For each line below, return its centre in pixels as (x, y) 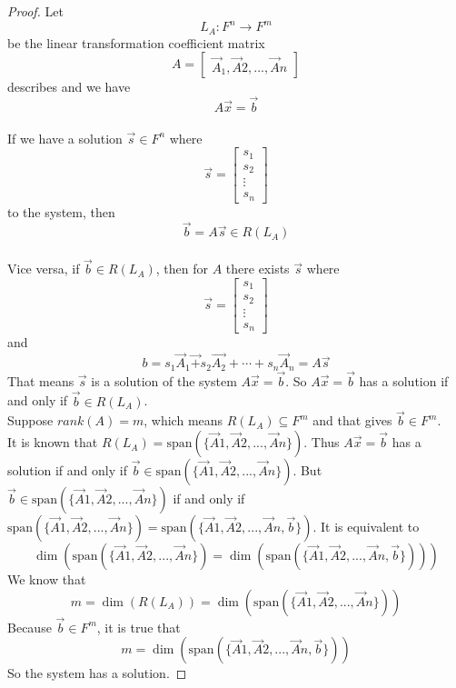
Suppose (30, 420)
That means (41, 380)
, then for (182, 269)
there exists (258, 269)
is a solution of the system (164, 380)
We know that (47, 579)
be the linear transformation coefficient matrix (136, 42)
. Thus (322, 442)
